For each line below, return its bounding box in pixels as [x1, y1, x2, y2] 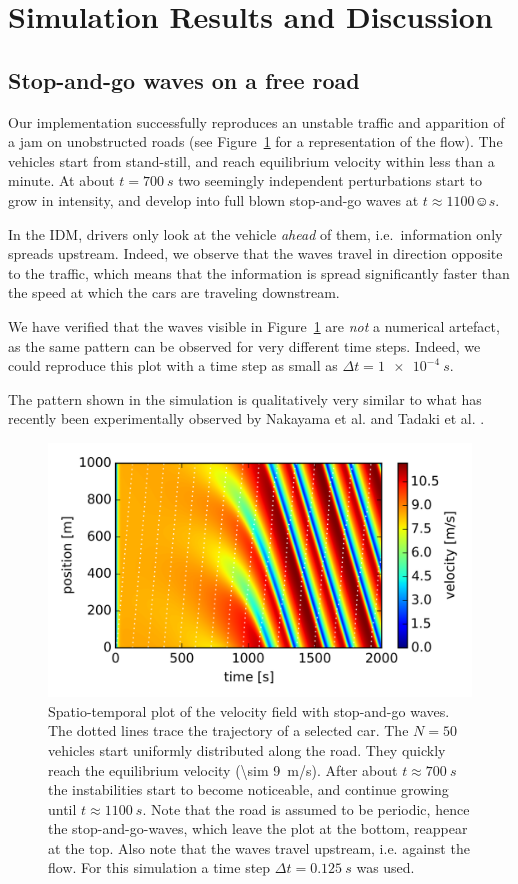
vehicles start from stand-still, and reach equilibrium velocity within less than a [8, 150, 495, 171]
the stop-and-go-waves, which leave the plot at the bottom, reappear [48, 818, 468, 839]
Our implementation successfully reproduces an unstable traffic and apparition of [8, 111, 505, 132]
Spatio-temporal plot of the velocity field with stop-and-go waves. [48, 700, 450, 721]
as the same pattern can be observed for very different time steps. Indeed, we [8, 335, 481, 356]
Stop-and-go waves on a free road [8, 64, 360, 95]
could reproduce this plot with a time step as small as [8, 355, 338, 376]
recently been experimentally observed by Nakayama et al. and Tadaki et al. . [8, 408, 485, 429]
